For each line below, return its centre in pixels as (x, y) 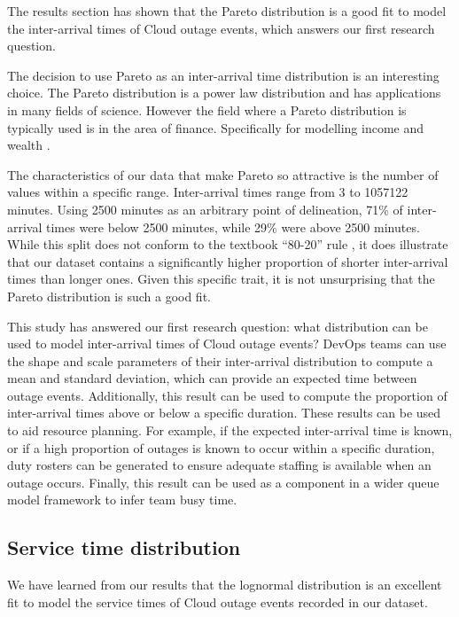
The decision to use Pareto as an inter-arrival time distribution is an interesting (223, 75)
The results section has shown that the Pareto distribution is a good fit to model (227, 11)
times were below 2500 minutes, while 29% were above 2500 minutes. (233, 226)
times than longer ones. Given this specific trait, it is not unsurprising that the (221, 279)
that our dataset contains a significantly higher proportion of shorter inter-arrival (228, 261)
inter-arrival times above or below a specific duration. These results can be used (224, 413)
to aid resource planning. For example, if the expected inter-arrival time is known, (230, 430)
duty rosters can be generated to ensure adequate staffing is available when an (219, 465)
